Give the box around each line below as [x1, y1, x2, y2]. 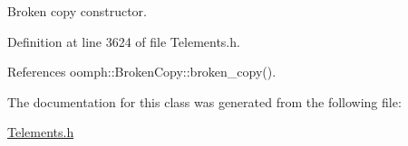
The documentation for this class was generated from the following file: [7, 92, 402, 111]
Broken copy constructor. [7, 2, 147, 20]
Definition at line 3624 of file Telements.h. [7, 32, 240, 50]
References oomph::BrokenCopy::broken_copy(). [7, 62, 277, 81]
